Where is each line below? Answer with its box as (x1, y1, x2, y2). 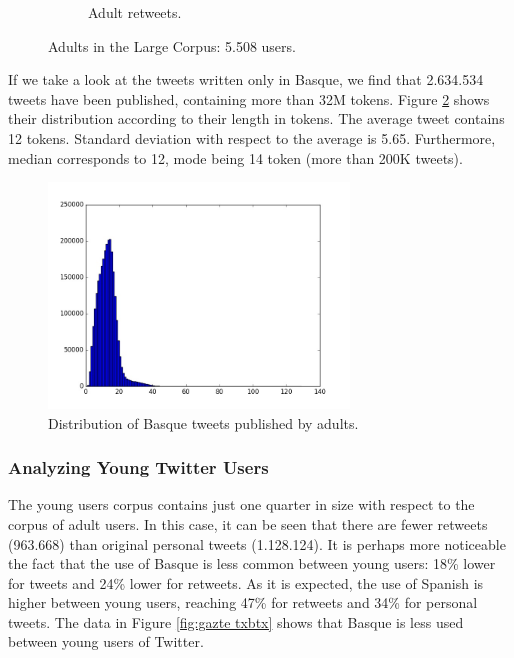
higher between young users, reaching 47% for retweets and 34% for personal (8, 592, 478, 613)
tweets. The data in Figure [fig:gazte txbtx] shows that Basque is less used (8, 611, 464, 632)
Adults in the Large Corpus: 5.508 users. (48, 35, 296, 56)
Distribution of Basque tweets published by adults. (48, 412, 359, 433)
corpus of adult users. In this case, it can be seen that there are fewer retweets (8, 513, 488, 534)
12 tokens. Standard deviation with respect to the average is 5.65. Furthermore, (8, 127, 496, 148)
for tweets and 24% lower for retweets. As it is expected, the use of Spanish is (8, 572, 484, 593)
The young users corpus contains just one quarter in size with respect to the (8, 494, 475, 515)
